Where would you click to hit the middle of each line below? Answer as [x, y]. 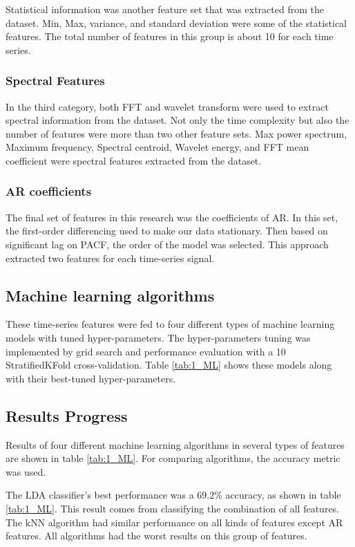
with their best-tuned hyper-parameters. [91, 378]
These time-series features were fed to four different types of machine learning [170, 324]
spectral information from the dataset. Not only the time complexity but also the [177, 120]
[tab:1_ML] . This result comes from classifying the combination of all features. [173, 508]
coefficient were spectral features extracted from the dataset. [134, 160]
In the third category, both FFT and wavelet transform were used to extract [167, 106]
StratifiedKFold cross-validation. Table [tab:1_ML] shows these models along [169, 365]
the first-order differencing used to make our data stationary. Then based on [167, 231]
